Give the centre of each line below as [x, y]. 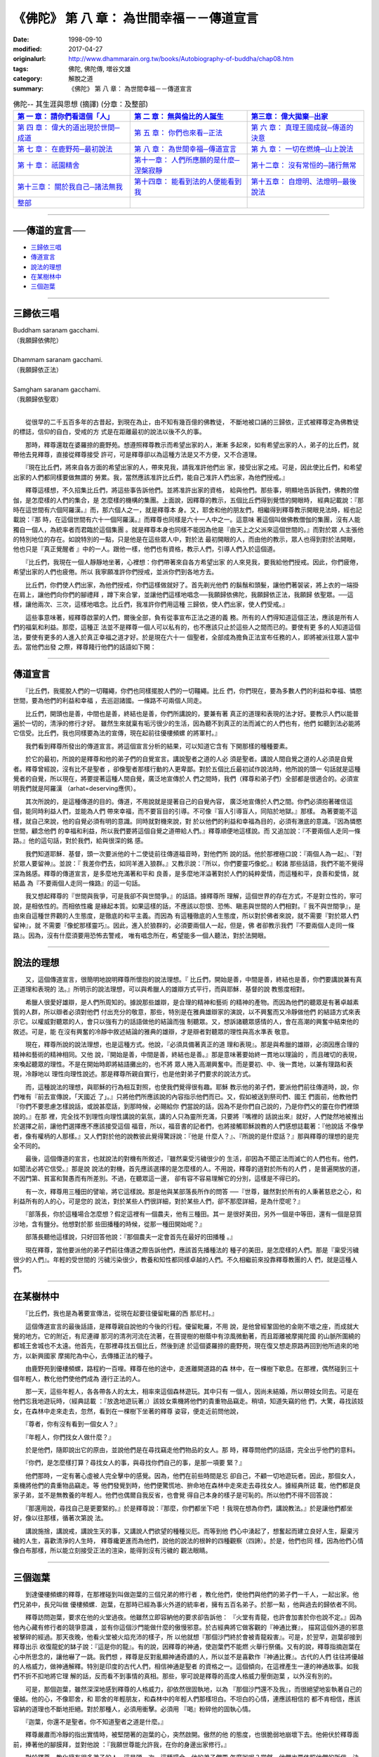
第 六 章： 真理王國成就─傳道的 [302, 128]
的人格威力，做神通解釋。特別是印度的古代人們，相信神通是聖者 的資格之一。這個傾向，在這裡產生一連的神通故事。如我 [186, 1666]
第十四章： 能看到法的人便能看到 [188, 181]
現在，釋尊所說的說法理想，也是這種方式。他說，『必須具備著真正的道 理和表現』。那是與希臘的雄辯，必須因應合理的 [192, 1044]
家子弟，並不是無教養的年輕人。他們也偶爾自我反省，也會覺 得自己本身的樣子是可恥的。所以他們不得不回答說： [174, 1495]
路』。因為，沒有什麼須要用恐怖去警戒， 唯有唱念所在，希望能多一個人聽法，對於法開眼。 [141, 935]
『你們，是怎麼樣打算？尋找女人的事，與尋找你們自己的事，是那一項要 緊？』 [135, 1463]
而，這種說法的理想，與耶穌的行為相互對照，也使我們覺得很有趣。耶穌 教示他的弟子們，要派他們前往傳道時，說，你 [192, 1087]
